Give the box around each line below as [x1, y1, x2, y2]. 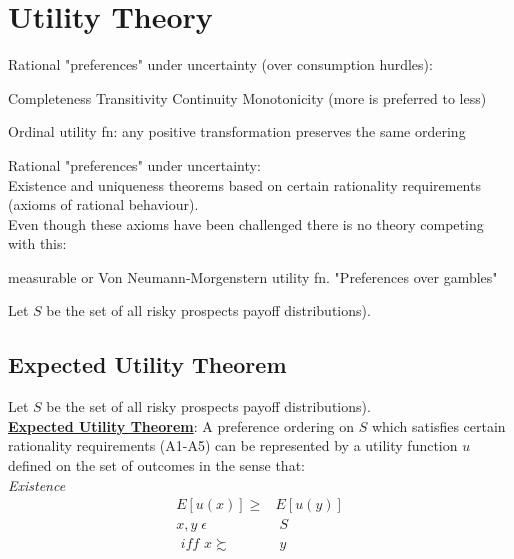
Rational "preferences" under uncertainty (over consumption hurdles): [8, 54, 433, 75]
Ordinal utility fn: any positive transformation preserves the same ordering [8, 121, 466, 142]
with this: [8, 233, 67, 254]
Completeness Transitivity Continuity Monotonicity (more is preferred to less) [8, 87, 487, 108]
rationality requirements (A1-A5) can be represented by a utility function [8, 435, 458, 456]
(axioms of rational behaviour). [8, 194, 199, 215]
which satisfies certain [371, 415, 506, 436]
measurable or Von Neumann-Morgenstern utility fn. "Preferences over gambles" [8, 266, 498, 287]
